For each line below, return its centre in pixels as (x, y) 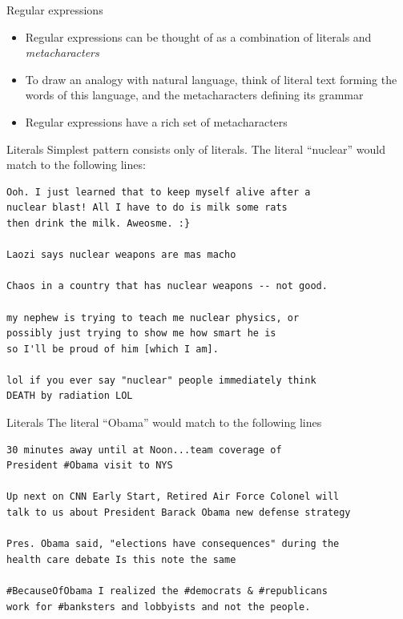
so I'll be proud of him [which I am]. (113, 349)
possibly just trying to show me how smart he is (141, 334)
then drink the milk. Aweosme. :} (99, 223)
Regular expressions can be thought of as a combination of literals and (198, 36)
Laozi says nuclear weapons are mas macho (121, 255)
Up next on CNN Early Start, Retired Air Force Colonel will (173, 497)
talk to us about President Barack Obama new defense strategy (179, 513)
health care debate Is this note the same (121, 559)
